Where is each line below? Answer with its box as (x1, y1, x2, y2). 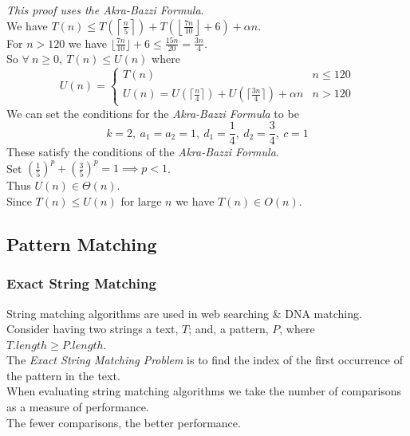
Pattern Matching (6, 231, 157, 256)
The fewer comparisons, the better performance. (6, 414, 241, 430)
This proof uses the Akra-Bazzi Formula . (6, 2, 204, 18)
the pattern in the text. (6, 367, 120, 383)
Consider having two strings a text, (6, 320, 179, 337)
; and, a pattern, (188, 320, 269, 337)
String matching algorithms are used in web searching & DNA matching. (6, 304, 362, 321)
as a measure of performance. (6, 399, 149, 415)
